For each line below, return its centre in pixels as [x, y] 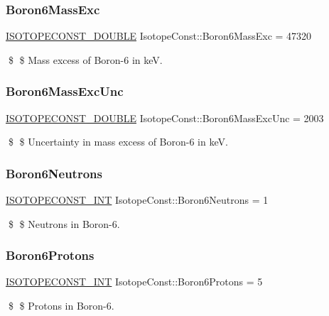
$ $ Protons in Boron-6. [61, 306]
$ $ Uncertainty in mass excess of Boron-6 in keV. [118, 142]
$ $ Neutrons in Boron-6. [64, 223]
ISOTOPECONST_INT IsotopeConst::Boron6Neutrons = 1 [137, 200]
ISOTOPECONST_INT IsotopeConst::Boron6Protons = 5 [134, 282]
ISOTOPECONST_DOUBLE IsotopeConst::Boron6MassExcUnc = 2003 [165, 118]
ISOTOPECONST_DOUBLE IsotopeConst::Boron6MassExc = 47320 [159, 36]
